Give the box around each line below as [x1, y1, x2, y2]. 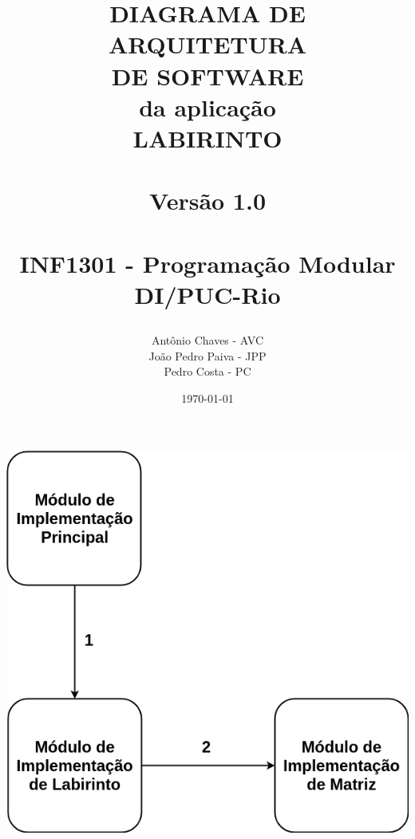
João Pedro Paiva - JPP [148, 347, 267, 364]
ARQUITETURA [108, 28, 307, 61]
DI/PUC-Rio [134, 278, 281, 310]
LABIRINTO [132, 121, 283, 154]
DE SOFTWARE [111, 59, 304, 92]
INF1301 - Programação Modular [19, 246, 396, 279]
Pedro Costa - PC [164, 363, 251, 380]
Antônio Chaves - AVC [151, 332, 264, 349]
